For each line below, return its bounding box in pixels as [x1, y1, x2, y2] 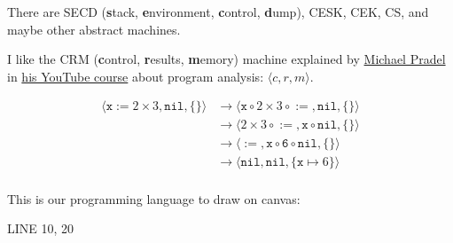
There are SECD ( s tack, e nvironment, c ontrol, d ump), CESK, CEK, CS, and [7, 3, 429, 20]
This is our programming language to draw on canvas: [7, 189, 301, 208]
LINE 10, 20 [7, 219, 74, 238]
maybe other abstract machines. [7, 20, 181, 38]
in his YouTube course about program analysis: [7, 67, 264, 85]
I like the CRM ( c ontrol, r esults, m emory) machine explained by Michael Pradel [7, 50, 446, 68]
